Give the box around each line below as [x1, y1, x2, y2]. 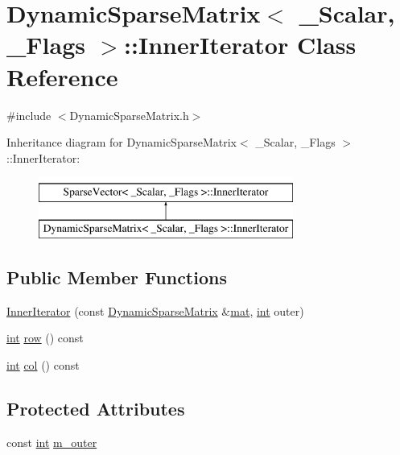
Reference [6, 60, 118, 93]
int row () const [6, 329, 84, 346]
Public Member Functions [6, 264, 227, 289]
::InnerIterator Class [124, 28, 357, 61]
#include [6, 106, 52, 123]
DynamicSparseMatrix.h [69, 106, 189, 123]
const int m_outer [6, 433, 97, 450]
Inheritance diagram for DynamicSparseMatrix [6, 134, 237, 151]
